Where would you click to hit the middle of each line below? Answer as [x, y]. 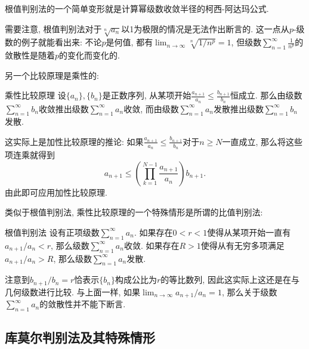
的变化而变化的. [89, 55]
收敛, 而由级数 [151, 108]
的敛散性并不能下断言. [83, 304]
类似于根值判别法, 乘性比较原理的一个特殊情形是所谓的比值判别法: [134, 212]
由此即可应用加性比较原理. [56, 192]
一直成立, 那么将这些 [262, 141]
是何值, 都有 [129, 42]
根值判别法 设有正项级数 [52, 232]
